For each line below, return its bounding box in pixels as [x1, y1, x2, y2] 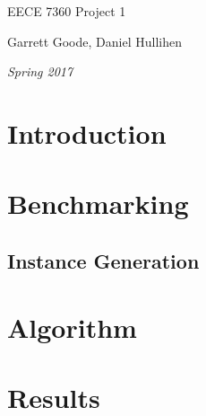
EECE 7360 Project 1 [7, 2, 126, 20]
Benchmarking [7, 185, 189, 222]
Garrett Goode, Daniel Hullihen [7, 31, 182, 50]
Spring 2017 [7, 62, 73, 81]
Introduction [7, 114, 167, 151]
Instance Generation [7, 246, 200, 274]
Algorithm [7, 308, 137, 345]
